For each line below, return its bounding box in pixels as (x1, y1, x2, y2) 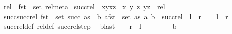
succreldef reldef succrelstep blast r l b (3, 21, 177, 31)
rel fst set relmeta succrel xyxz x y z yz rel (3, 1, 165, 11)
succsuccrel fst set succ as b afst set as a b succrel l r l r (3, 11, 228, 21)
